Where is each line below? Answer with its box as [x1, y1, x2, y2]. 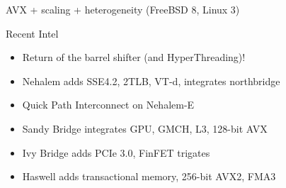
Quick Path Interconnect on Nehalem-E [22, 97, 195, 112]
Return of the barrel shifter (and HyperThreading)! [22, 50, 246, 65]
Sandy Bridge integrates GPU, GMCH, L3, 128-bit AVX [22, 121, 268, 136]
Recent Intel [6, 26, 59, 40]
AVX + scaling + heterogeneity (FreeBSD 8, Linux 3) [6, 2, 240, 16]
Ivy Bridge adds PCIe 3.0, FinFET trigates [22, 145, 210, 160]
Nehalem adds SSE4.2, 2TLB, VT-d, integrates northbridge [22, 73, 280, 88]
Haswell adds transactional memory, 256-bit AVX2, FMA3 [22, 169, 276, 184]
